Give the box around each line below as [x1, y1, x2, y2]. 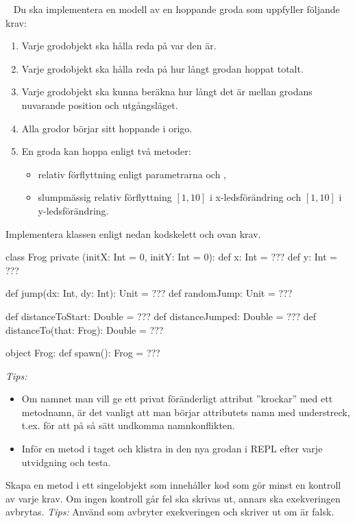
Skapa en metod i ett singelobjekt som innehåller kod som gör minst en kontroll [5, 478, 341, 492]
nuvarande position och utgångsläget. [21, 97, 178, 112]
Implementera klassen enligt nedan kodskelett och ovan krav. [5, 226, 261, 241]
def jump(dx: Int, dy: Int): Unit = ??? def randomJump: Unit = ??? [5, 286, 293, 300]
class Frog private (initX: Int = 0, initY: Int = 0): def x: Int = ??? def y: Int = [5, 250, 338, 264]
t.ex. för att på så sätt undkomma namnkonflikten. [21, 418, 235, 433]
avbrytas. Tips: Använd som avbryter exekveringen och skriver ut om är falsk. [5, 504, 334, 519]
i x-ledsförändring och [209, 190, 302, 204]
